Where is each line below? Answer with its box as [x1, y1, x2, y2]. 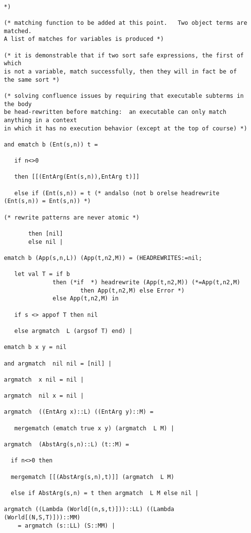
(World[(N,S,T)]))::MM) [4, 514, 81, 521]
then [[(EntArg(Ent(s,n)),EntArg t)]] [14, 173, 140, 181]
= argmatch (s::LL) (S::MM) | [17, 522, 116, 529]
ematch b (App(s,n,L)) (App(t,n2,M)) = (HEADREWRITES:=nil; [4, 255, 202, 261]
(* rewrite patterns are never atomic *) [4, 214, 140, 221]
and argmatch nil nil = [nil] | [4, 360, 112, 367]
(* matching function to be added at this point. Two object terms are [4, 19, 248, 26]
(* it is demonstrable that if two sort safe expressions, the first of [4, 52, 244, 59]
